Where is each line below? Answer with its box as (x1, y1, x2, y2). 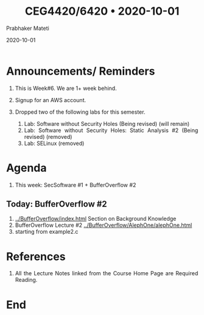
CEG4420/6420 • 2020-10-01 (24, 4, 180, 18)
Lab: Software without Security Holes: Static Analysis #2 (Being (24, 127, 199, 134)
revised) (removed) (24, 133, 72, 140)
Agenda (6, 161, 47, 175)
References (6, 250, 66, 264)
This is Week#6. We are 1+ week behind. (15, 84, 118, 92)
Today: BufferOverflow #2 (6, 199, 107, 209)
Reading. (15, 276, 38, 284)
